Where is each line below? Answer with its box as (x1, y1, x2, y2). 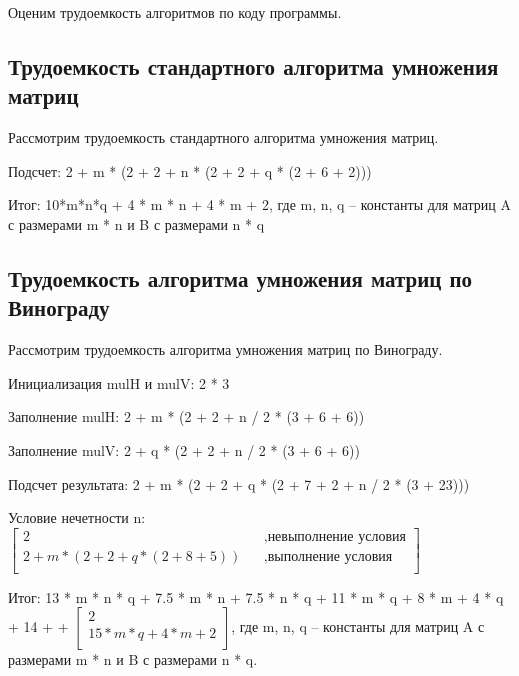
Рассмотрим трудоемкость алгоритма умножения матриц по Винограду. (8, 339, 443, 360)
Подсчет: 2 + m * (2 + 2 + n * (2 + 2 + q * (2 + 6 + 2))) (8, 160, 372, 181)
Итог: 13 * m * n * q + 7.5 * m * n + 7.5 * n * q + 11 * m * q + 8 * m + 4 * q (8, 586, 504, 607)
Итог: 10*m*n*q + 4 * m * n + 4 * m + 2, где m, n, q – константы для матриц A (8, 194, 512, 215)
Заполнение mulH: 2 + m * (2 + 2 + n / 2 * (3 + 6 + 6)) (8, 406, 365, 427)
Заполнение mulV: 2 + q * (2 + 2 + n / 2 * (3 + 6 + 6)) (8, 439, 360, 460)
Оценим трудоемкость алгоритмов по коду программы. (8, 2, 342, 22)
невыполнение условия (267, 529, 406, 544)
